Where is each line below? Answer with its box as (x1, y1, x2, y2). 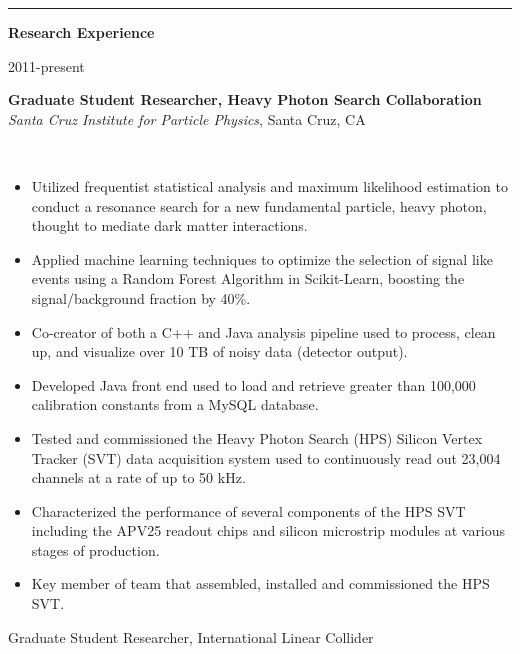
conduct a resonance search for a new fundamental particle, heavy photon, (31, 195, 487, 216)
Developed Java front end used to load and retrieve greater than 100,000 (31, 374, 476, 395)
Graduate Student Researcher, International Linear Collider (8, 626, 374, 647)
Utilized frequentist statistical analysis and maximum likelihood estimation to (31, 175, 508, 196)
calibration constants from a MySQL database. (31, 394, 319, 415)
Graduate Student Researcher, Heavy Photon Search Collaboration (8, 89, 482, 110)
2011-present (8, 55, 85, 76)
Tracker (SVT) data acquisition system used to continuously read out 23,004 (31, 447, 501, 468)
